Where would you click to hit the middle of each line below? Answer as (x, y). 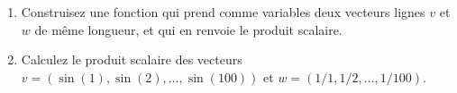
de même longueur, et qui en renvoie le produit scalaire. (188, 29)
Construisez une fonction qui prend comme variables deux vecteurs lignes (223, 12)
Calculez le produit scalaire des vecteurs (132, 59)
